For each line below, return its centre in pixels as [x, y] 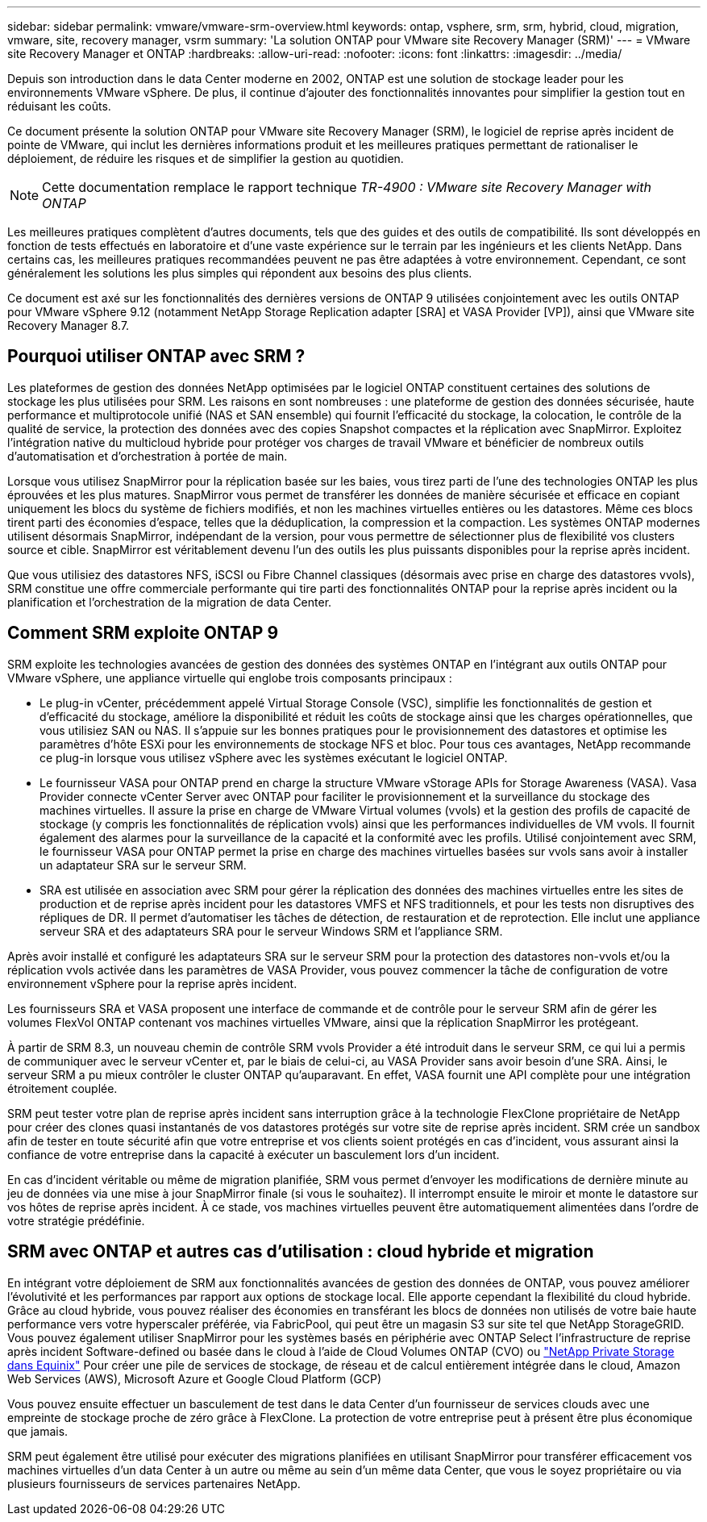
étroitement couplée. [62, 1088]
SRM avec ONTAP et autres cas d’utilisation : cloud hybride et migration [301, 1252]
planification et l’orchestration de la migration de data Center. [170, 602]
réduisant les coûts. [59, 106]
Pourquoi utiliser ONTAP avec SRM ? [156, 357]
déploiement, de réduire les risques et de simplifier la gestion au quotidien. [206, 158]
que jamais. [38, 1431]
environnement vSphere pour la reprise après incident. [152, 983]
